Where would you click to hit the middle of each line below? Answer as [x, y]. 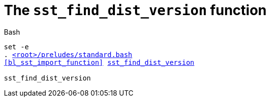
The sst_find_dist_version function [135, 10]
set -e [16, 47]
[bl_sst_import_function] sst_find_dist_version [99, 62]
